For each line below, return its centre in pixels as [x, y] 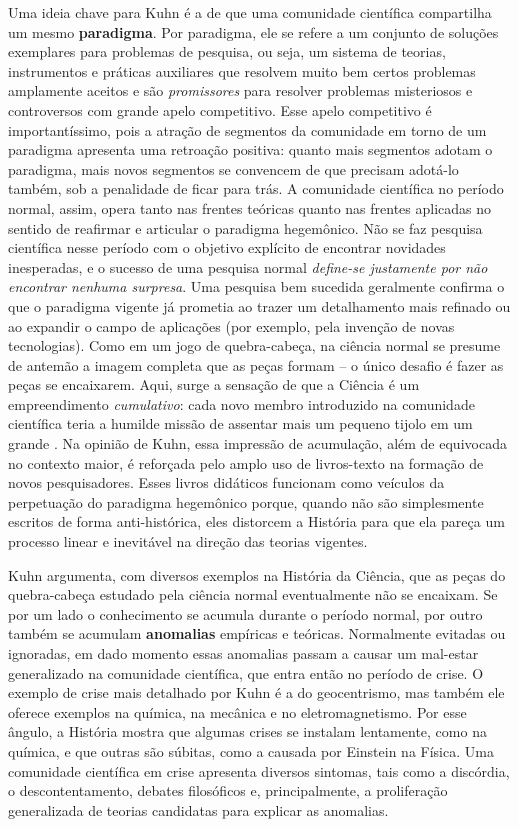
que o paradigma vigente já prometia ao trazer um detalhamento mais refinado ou [259, 305]
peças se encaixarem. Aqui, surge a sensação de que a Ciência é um [214, 384]
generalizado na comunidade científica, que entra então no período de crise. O [246, 672]
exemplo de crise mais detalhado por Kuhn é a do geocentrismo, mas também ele [256, 692]
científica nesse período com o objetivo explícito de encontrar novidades [227, 247]
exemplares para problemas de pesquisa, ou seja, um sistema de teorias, [227, 51]
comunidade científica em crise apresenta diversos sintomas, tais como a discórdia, [259, 770]
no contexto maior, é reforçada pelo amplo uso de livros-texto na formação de [246, 462]
